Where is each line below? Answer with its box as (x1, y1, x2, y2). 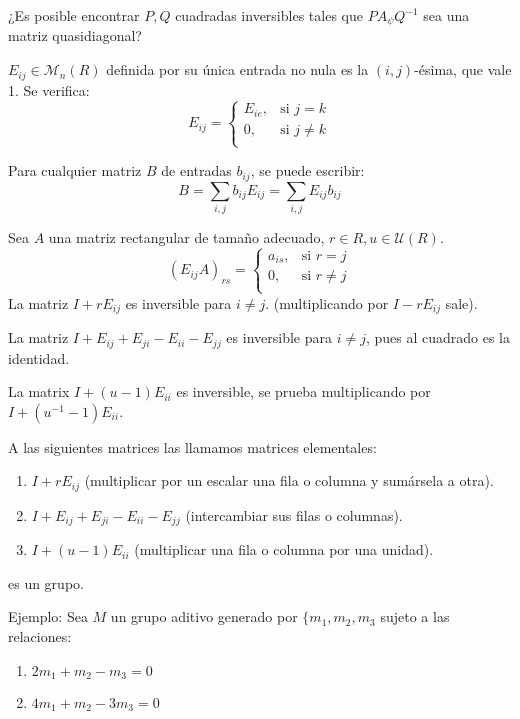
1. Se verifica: (8, 79, 90, 100)
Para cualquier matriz (8, 160, 142, 181)
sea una (423, 5, 470, 25)
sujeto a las (380, 606, 450, 627)
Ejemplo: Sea (8, 606, 88, 627)
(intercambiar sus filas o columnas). (185, 504, 403, 525)
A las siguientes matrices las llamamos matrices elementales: (8, 436, 377, 457)
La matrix (8, 381, 70, 402)
